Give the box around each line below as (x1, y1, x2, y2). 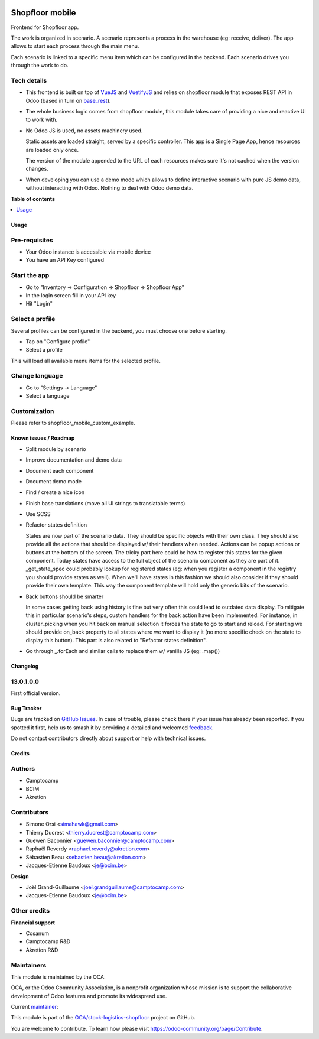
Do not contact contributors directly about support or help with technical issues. (11, 735, 206, 742)
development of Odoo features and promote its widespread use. (11, 992, 167, 999)
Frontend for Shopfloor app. (11, 24, 79, 31)
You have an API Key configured (25, 256, 105, 264)
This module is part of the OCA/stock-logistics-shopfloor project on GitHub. (11, 1014, 196, 1021)
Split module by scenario (25, 445, 86, 452)
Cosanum (25, 930, 50, 937)
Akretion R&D (25, 946, 58, 953)
